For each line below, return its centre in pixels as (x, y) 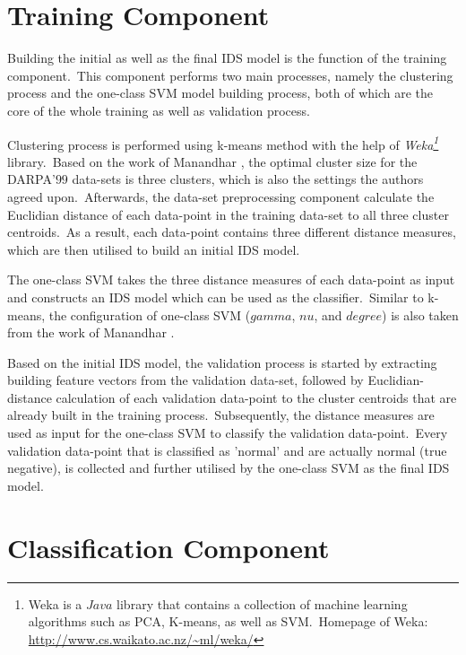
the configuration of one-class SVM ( (150, 314)
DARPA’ (31, 179)
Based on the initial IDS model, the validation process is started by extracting (222, 362)
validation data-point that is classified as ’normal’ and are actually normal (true (227, 450)
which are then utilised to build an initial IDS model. (154, 249)
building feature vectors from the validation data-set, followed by (186, 380)
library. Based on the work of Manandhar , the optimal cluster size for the (212, 161)
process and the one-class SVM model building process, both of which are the (220, 93)
